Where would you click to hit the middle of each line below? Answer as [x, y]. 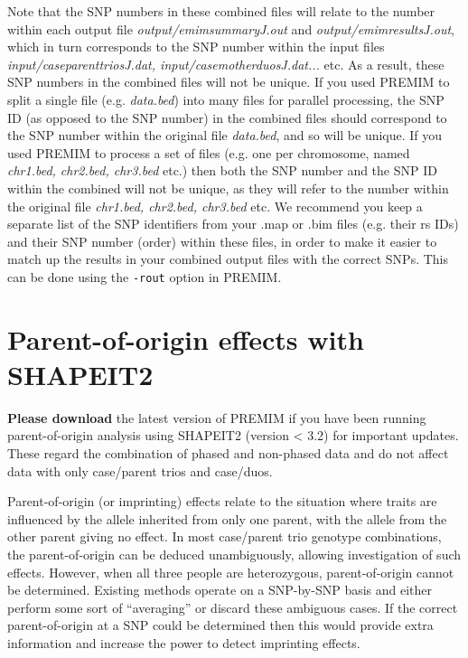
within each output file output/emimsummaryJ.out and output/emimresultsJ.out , [231, 28]
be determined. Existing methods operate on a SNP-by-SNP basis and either [220, 590]
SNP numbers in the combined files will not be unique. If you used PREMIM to [229, 82]
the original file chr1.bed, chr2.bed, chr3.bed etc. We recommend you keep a [215, 206]
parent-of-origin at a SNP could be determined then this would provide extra [220, 625]
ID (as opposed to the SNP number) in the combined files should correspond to [227, 117]
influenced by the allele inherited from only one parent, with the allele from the [227, 518]
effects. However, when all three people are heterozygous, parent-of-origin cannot [231, 572]
